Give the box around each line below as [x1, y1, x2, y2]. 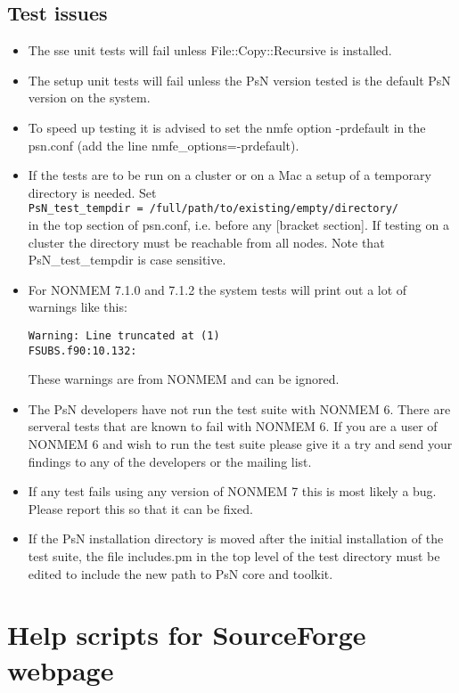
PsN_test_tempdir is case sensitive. [28, 250, 226, 269]
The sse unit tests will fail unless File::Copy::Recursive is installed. [28, 41, 392, 60]
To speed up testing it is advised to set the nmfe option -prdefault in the [28, 118, 426, 136]
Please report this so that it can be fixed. [28, 499, 253, 518]
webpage [7, 651, 114, 688]
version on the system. [28, 88, 151, 107]
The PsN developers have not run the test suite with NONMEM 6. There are [28, 399, 451, 418]
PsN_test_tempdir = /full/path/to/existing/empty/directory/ [28, 202, 399, 216]
